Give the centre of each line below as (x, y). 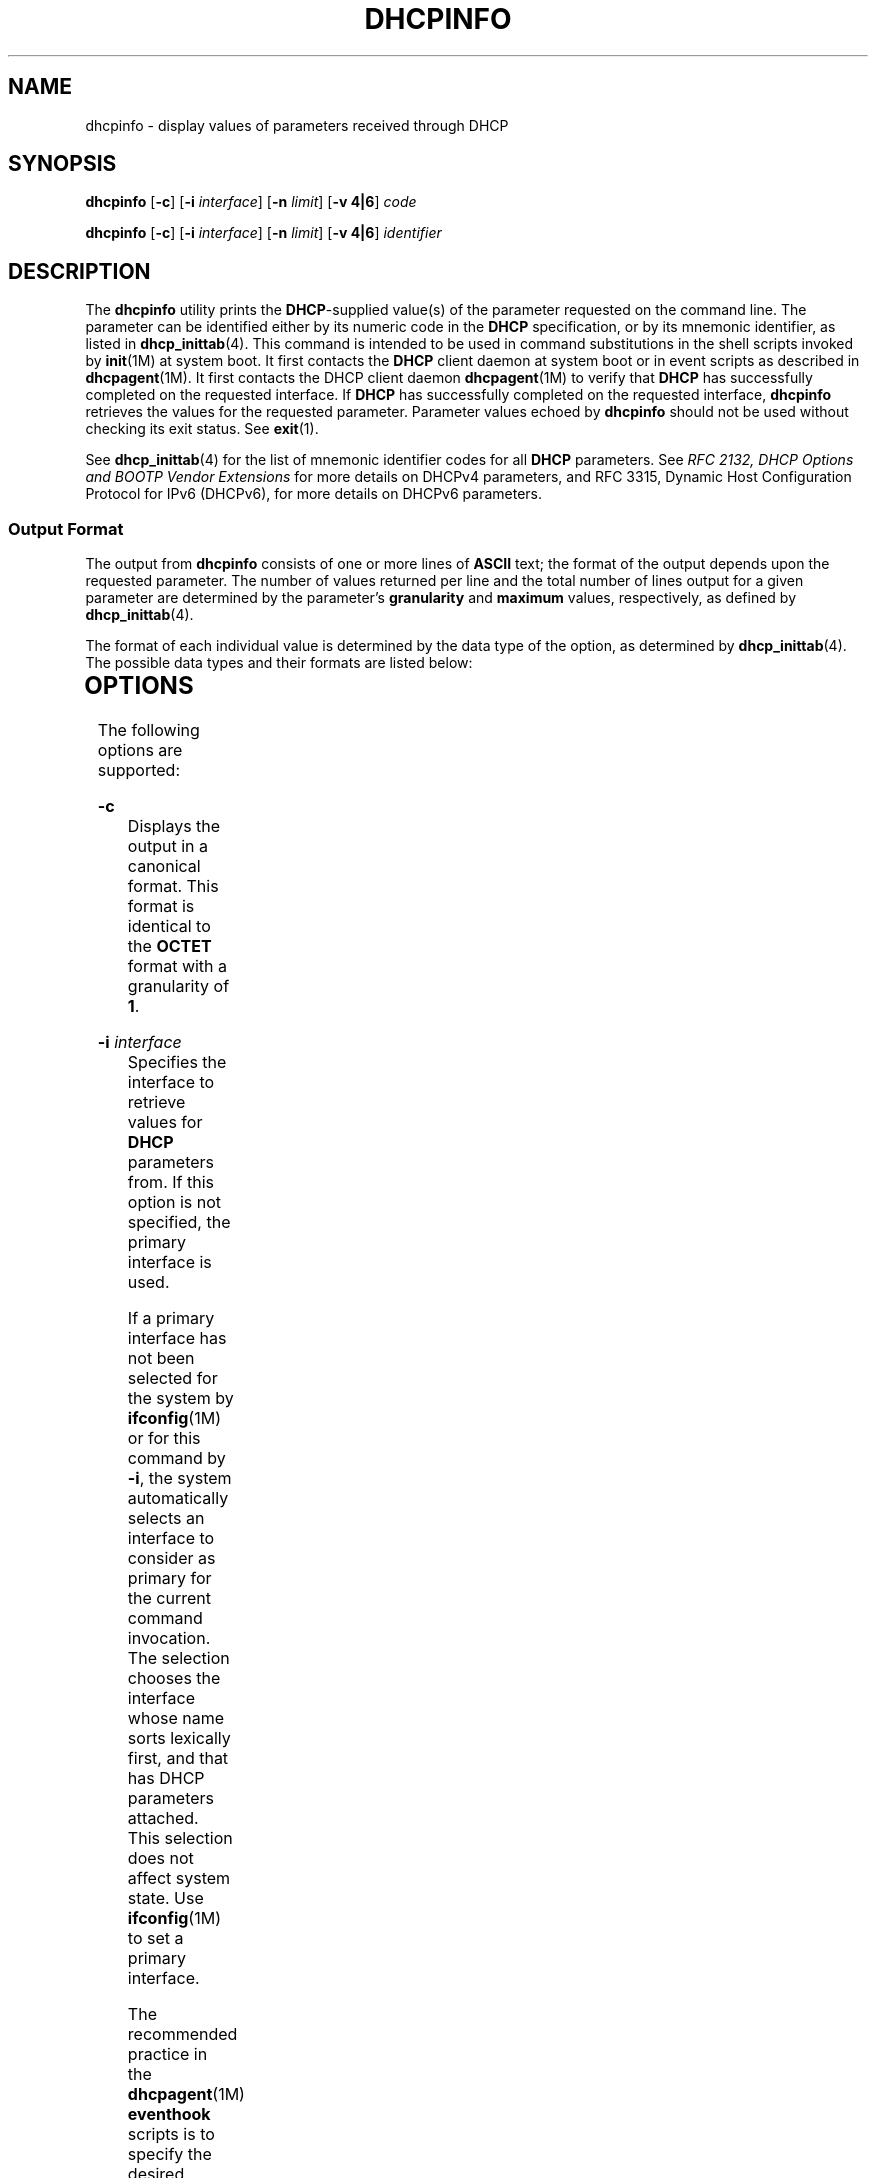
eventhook (169, 2113)
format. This (173, 885)
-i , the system (179, 1477)
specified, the (179, 1221)
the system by (180, 1397)
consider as (171, 1557)
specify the (169, 2153)
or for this (164, 1437)
